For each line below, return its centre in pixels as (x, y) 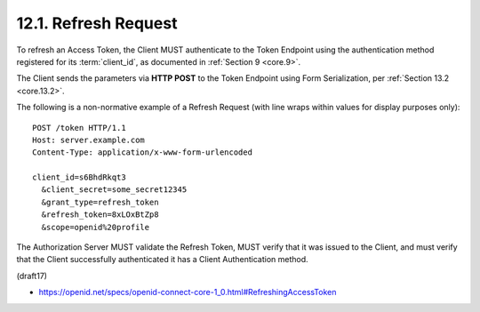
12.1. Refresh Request (97, 23)
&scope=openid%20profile (96, 227)
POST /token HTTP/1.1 (79, 128)
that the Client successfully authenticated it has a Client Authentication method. (162, 260)
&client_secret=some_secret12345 (114, 190)
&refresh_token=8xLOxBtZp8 (100, 215)
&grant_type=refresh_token (100, 202)
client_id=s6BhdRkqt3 (79, 177)
